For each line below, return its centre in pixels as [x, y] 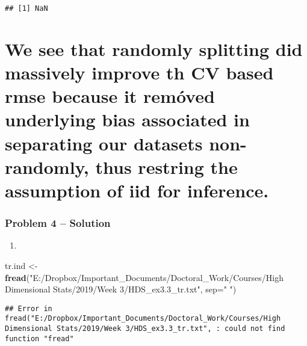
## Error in [29, 308]
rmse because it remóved [110, 96]
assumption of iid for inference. [137, 190]
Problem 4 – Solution [58, 223]
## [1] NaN [26, 8]
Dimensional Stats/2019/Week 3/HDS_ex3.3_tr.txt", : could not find [145, 329]
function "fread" [39, 338]
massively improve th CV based [139, 73]
